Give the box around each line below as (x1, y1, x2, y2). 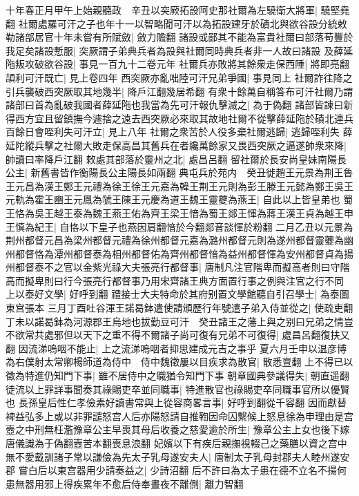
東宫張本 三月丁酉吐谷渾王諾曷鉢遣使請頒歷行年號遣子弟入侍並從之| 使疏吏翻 (6, 301, 353, 315)
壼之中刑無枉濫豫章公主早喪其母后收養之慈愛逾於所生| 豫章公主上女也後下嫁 (6, 422, 350, 437)
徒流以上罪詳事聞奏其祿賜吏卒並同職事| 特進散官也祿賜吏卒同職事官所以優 (6, 381, 340, 396)
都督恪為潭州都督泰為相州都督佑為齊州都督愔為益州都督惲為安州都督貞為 (14, 246, 344, 260)
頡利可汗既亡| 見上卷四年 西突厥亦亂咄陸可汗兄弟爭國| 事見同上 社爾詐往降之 (6, 70, 353, 84)
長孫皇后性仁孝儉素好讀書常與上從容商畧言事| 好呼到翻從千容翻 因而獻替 (18, 395, 347, 410)
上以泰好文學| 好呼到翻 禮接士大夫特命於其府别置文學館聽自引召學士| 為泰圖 (6, 287, 349, 301)
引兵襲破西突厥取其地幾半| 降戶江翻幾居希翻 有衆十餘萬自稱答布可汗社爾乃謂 (6, 84, 353, 98)
